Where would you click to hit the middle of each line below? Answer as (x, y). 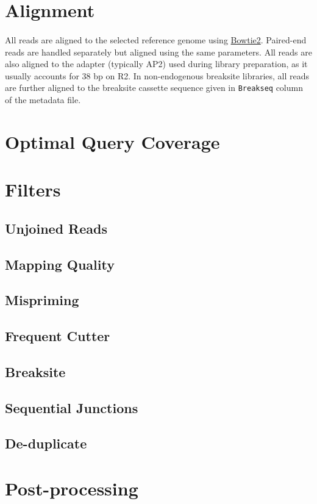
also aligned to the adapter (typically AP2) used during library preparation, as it (156, 64)
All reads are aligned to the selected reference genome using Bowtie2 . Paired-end (156, 39)
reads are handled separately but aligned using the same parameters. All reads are (158, 52)
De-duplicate (46, 443)
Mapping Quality (60, 264)
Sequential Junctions (72, 407)
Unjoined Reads (56, 228)
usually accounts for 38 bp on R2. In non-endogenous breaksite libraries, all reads (157, 75)
